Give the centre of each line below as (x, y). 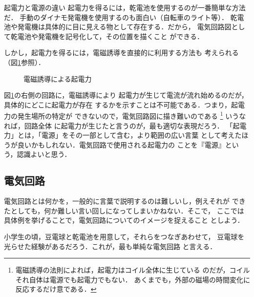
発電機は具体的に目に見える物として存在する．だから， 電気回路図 (124, 27)
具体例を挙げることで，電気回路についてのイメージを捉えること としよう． (124, 220)
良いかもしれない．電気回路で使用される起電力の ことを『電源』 (121, 144)
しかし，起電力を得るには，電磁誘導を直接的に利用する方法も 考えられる (121, 53)
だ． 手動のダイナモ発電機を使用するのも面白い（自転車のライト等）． (116, 17)
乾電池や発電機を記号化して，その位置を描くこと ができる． (107, 36)
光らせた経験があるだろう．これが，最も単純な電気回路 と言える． (110, 246)
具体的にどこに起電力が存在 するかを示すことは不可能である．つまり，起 (121, 104)
